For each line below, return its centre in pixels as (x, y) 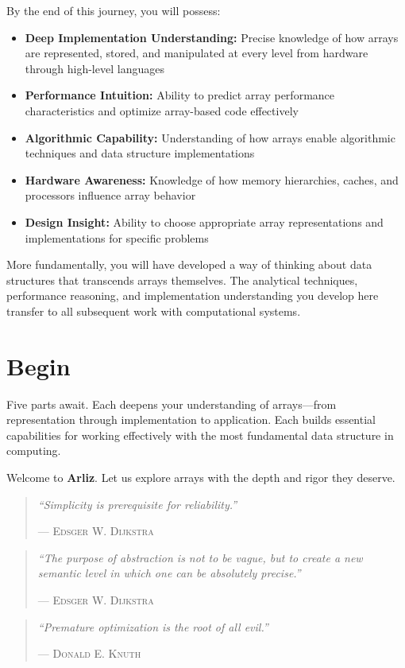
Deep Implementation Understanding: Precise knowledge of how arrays (212, 37)
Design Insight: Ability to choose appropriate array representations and (204, 221)
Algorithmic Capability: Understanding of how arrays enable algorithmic (210, 137)
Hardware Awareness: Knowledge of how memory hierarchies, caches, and (212, 179)
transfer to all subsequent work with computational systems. (154, 311)
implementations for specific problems (117, 237)
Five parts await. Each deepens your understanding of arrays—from (172, 404)
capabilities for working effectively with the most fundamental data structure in (200, 435)
